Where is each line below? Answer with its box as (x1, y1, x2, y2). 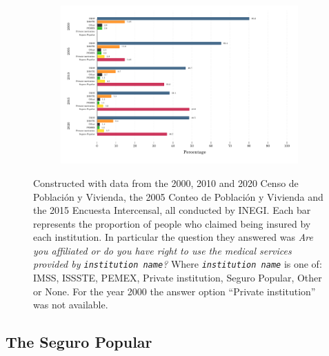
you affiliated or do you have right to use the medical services (33, 243, 292, 257)
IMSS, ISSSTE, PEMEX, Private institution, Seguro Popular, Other (33, 270, 322, 285)
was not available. (33, 297, 108, 312)
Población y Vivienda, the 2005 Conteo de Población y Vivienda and (33, 189, 323, 204)
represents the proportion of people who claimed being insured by (33, 216, 311, 230)
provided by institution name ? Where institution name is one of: (33, 257, 322, 271)
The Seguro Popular (6, 331, 152, 353)
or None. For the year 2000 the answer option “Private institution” (33, 284, 316, 298)
